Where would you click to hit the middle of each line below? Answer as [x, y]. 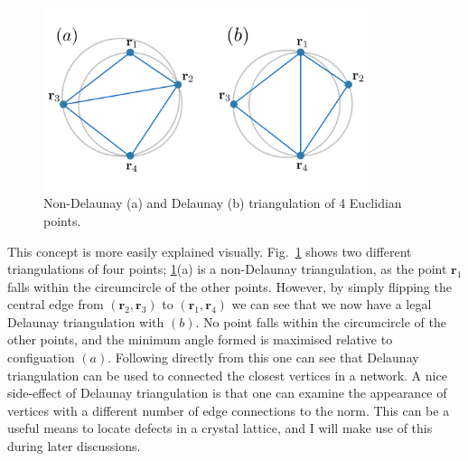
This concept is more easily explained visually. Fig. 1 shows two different [210, 251]
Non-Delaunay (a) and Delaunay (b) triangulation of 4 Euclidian [223, 203]
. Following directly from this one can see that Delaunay [263, 358]
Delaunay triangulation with [86, 321]
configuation [41, 358]
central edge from [56, 304]
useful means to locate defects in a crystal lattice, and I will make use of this [220, 428]
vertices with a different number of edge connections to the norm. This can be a [229, 410]
